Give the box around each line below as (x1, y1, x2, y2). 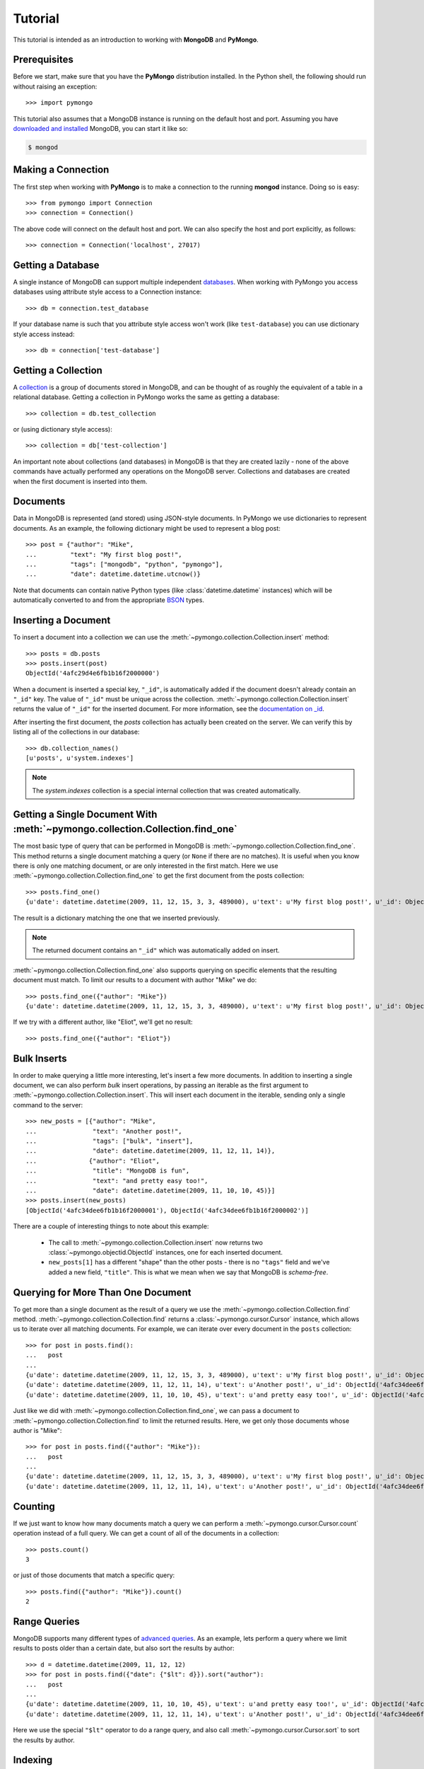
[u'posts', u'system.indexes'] (25, 754, 134, 762)
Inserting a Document (13, 614, 111, 626)
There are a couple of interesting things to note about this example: (13, 1222, 209, 1231)
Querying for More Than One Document (13, 1286, 192, 1298)
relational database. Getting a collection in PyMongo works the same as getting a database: (13, 393, 280, 401)
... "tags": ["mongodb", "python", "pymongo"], (25, 560, 223, 569)
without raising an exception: (13, 82, 98, 91)
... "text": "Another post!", (25, 1127, 183, 1135)
